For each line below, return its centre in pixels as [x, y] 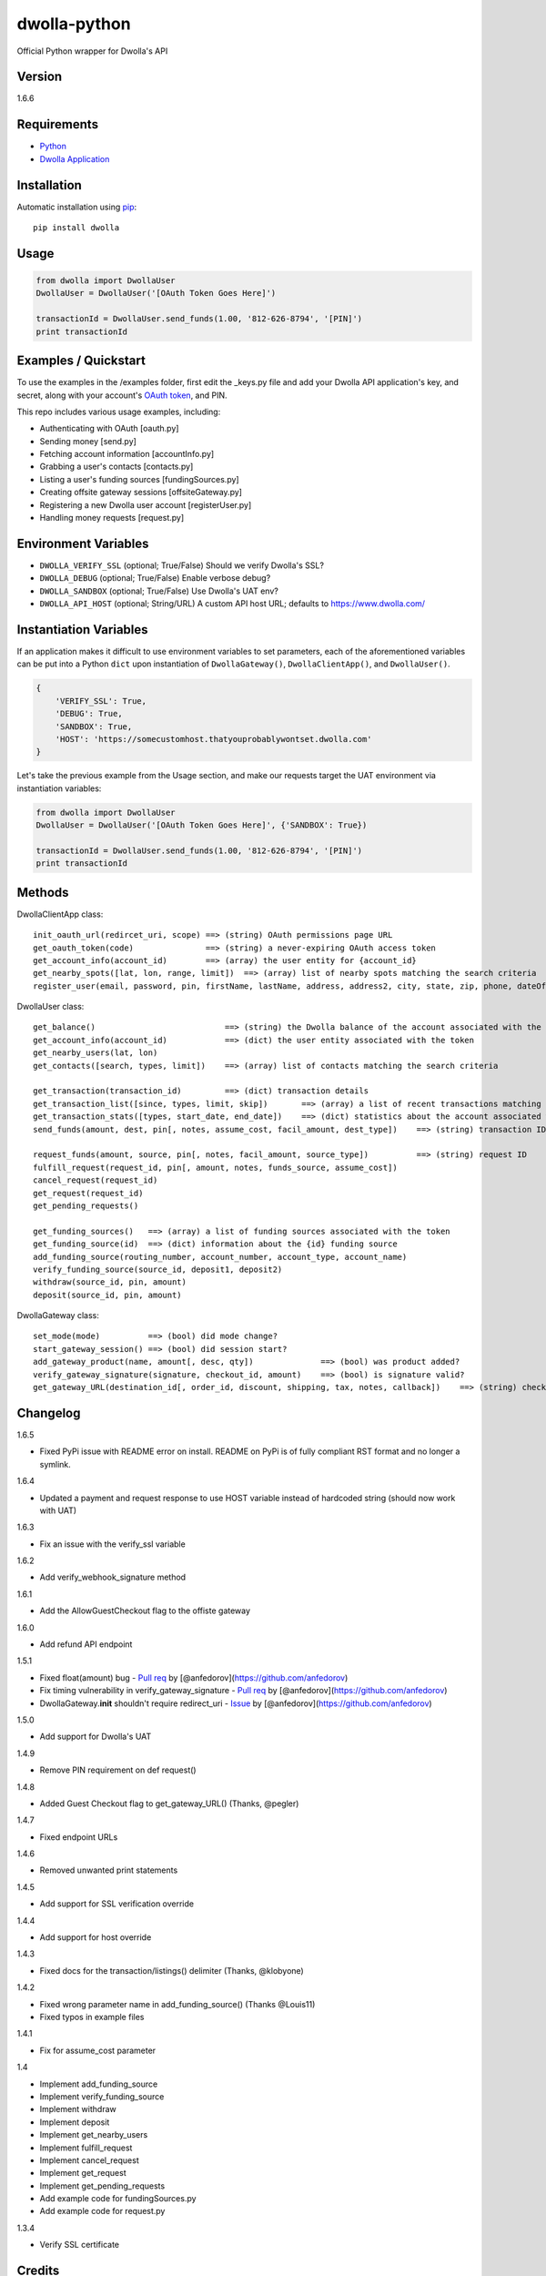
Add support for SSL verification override [117, 1904]
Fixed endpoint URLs [79, 1837]
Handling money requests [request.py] [112, 518]
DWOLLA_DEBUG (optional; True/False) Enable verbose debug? [155, 578]
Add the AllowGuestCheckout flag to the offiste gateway [145, 1610]
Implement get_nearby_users [94, 2135]
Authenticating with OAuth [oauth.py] [109, 429]
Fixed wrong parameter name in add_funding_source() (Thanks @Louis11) [177, 2004]
